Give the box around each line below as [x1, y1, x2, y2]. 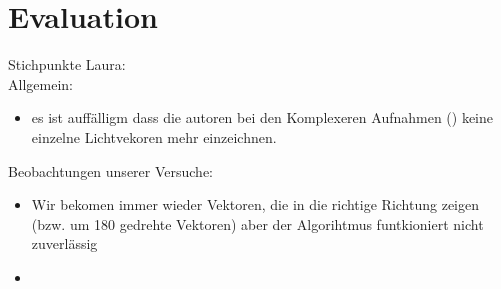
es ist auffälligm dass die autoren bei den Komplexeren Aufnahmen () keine [31, 107, 493, 128]
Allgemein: [8, 73, 73, 94]
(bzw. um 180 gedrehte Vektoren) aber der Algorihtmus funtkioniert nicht [31, 213, 484, 234]
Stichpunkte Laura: [8, 54, 126, 75]
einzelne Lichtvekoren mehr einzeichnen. [31, 126, 277, 147]
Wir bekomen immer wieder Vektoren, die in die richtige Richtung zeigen [31, 194, 479, 215]
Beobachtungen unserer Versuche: [8, 160, 214, 181]
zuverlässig [31, 233, 98, 254]
